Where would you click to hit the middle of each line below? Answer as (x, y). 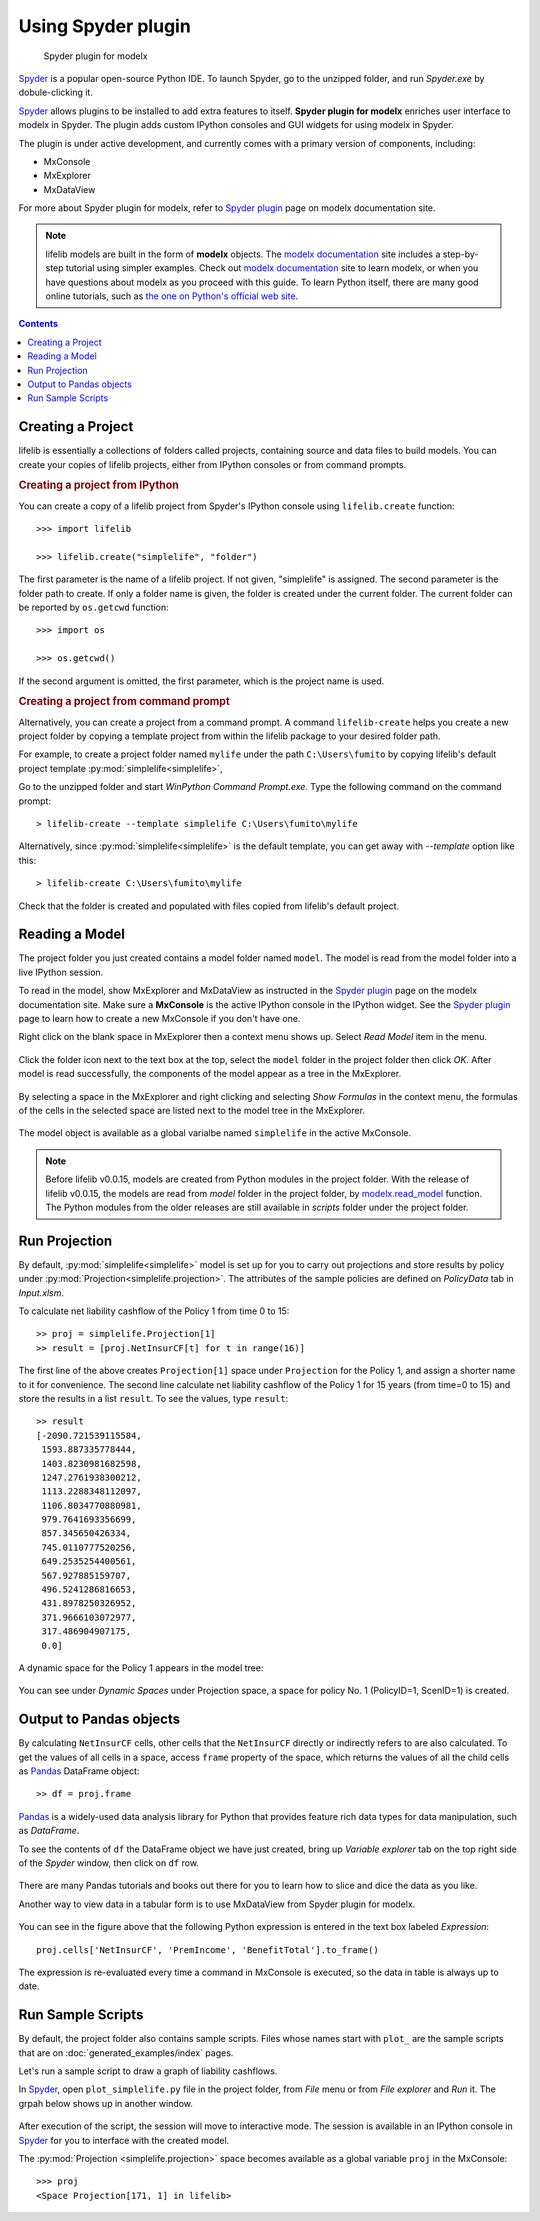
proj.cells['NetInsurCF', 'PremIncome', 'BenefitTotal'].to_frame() (207, 1949)
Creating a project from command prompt (124, 702)
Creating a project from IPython (99, 485)
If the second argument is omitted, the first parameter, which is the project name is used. (201, 681)
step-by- (460, 254)
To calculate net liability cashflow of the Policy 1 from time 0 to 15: (154, 1311)
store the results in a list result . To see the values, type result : (153, 1398)
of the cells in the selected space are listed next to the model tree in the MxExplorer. (191, 1110)
